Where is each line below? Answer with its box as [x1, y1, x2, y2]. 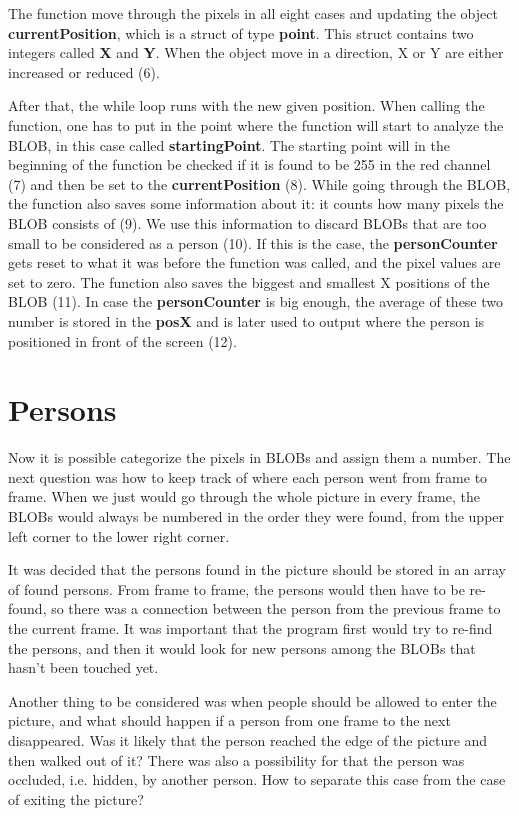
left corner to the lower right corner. [8, 525, 230, 546]
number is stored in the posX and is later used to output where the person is [8, 310, 485, 331]
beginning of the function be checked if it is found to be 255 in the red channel [8, 154, 491, 175]
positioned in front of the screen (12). [8, 330, 237, 351]
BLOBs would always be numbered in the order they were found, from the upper [8, 506, 505, 526]
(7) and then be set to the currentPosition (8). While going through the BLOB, [8, 173, 511, 194]
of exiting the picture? [8, 788, 144, 809]
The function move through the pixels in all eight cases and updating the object [8, 3, 498, 23]
